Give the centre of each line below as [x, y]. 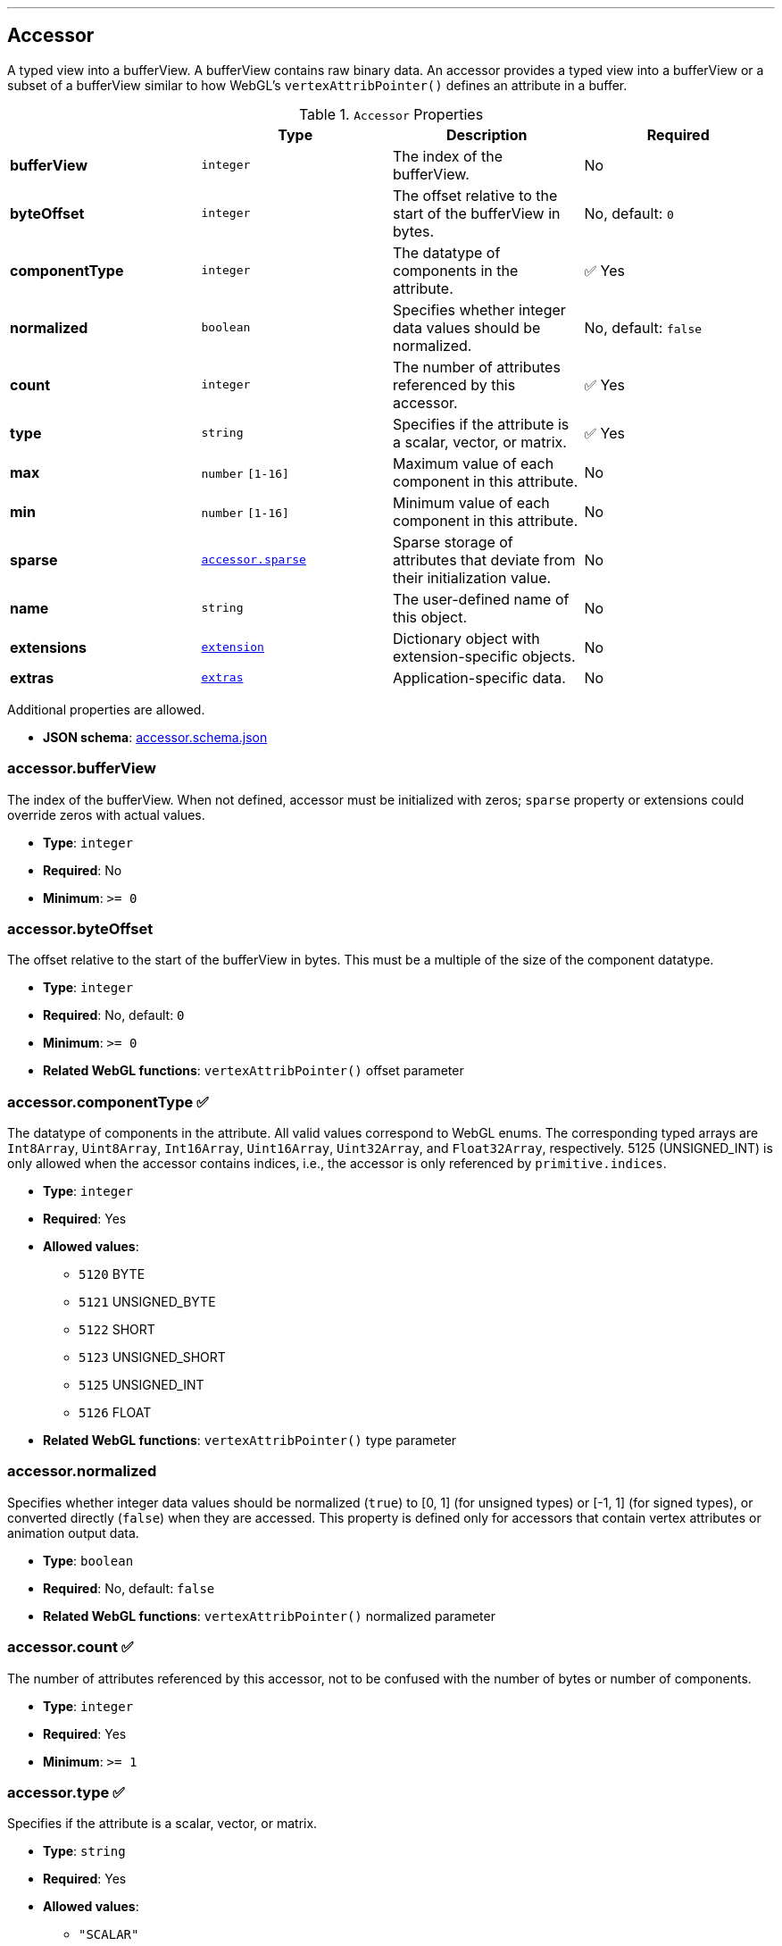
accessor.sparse [254, 560]
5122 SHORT [117, 1330]
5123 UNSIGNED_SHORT [152, 1357]
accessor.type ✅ [66, 1792]
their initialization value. [472, 577]
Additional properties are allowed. [106, 709]
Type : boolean [88, 1560]
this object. [430, 617]
